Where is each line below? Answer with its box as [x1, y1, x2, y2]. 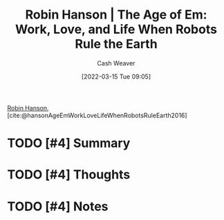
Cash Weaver [97, 59, 136, 67]
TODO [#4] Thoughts [7, 167, 131, 183]
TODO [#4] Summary [7, 135, 131, 151]
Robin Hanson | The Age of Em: [25, 7, 207, 23]
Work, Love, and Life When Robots [15, 21, 218, 37]
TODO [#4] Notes [7, 199, 109, 214]
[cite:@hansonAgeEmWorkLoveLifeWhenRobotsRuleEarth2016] [7, 111, 188, 119]
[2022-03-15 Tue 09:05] [81, 72, 151, 81]
